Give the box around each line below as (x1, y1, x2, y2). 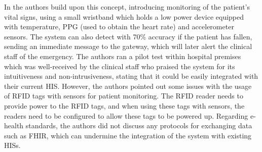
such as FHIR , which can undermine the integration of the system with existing (4, 130, 252, 140)
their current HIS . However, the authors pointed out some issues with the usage (4, 80, 252, 91)
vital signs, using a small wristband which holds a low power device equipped (4, 11, 244, 22)
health (4, 120, 24, 131)
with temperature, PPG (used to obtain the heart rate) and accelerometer (4, 21, 234, 32)
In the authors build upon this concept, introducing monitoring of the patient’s (4, 2, 250, 12)
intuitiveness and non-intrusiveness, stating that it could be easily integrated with (4, 71, 258, 81)
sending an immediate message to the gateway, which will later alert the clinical (4, 41, 252, 52)
